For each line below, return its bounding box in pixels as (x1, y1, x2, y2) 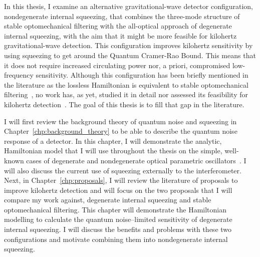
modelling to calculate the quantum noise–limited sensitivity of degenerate (4, 214, 232, 224)
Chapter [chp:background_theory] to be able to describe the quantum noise (4, 126, 237, 136)
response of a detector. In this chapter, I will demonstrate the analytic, (4, 135, 222, 146)
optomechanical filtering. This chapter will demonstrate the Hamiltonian (4, 204, 227, 214)
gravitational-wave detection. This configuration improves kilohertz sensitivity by (4, 40, 253, 51)
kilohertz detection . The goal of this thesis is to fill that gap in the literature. (4, 99, 244, 109)
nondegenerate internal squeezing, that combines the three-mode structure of (4, 11, 240, 21)
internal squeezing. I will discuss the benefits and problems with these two (4, 224, 232, 234)
